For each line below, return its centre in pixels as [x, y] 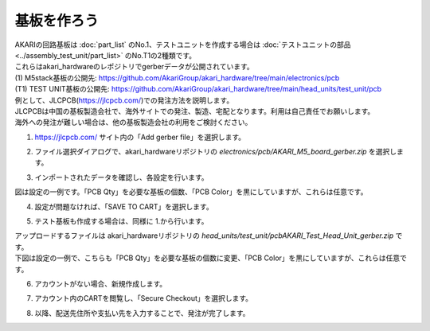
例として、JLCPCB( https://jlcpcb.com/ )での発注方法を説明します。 [124, 100]
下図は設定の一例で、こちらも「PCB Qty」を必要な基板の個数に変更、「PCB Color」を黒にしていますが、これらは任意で [211, 258]
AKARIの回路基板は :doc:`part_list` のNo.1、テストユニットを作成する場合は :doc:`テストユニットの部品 [183, 45]
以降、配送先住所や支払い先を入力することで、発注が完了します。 [142, 313]
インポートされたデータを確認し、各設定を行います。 [121, 177]
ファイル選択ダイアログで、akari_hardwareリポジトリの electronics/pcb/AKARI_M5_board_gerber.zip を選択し [216, 152]
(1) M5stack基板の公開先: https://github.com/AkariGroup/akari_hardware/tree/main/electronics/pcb [177, 78]
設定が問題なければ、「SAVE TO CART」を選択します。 [124, 206]
